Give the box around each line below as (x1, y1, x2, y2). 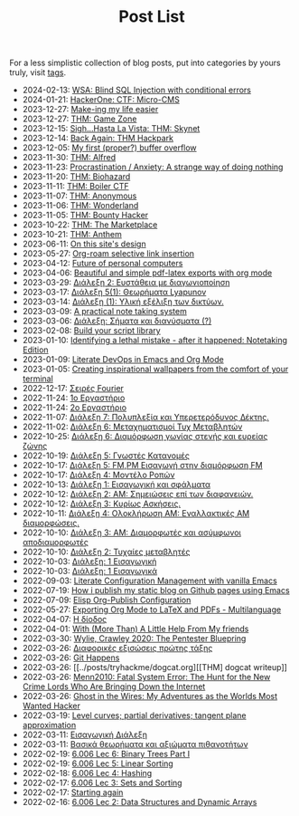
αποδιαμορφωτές (22, 537, 89, 548)
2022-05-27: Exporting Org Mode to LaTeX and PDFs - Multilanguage (22, 604, 282, 615)
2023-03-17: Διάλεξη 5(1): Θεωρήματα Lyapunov (22, 287, 207, 298)
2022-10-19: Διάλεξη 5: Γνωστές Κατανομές (22, 450, 190, 461)
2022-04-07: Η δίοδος (22, 614, 107, 625)
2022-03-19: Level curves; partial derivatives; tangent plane (22, 710, 247, 721)
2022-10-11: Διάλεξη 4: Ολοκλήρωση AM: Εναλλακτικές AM (22, 508, 250, 519)
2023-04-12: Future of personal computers (22, 258, 183, 269)
